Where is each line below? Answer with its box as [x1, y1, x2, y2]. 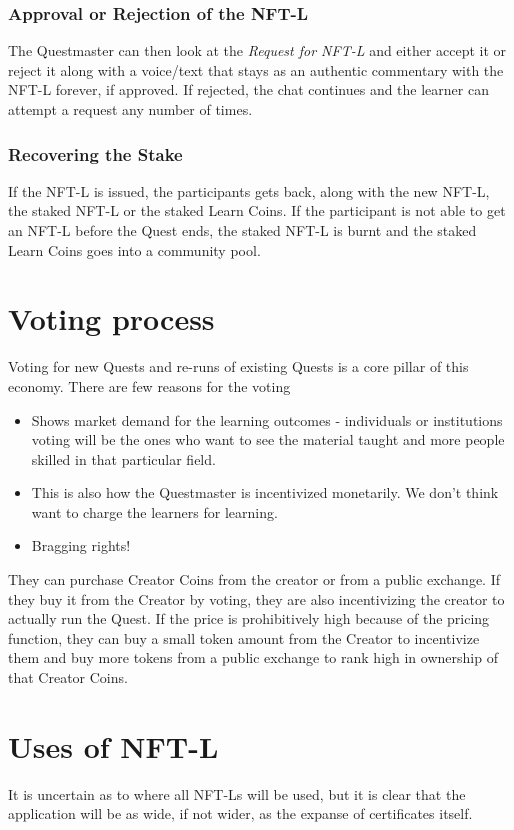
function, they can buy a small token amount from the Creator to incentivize [8, 627, 480, 648]
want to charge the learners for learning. [31, 501, 278, 522]
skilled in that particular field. [31, 448, 216, 469]
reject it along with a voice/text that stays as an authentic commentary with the [8, 59, 504, 80]
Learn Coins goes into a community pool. [8, 239, 261, 260]
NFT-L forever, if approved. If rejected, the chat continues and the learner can [8, 79, 489, 100]
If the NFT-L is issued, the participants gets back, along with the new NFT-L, [8, 180, 490, 201]
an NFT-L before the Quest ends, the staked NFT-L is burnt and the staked [8, 220, 477, 240]
